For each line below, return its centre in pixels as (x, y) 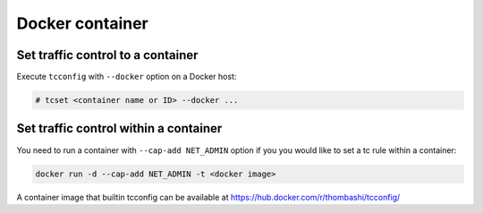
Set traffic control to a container (107, 55)
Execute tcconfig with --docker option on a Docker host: (127, 77)
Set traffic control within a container (119, 128)
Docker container (83, 23)
